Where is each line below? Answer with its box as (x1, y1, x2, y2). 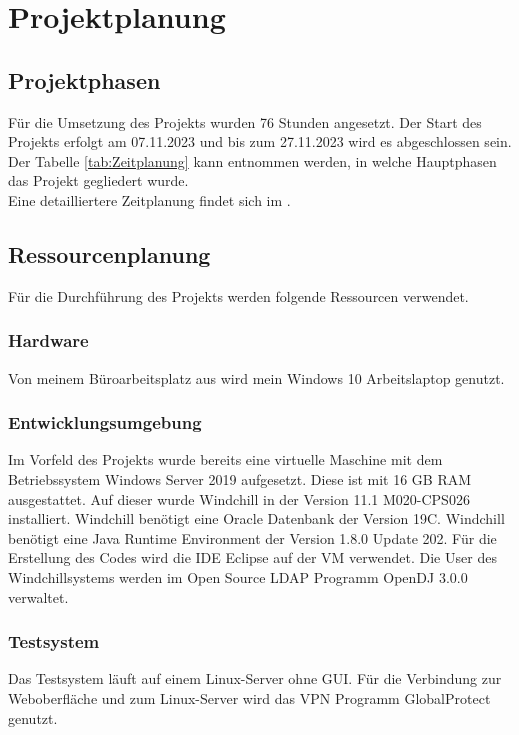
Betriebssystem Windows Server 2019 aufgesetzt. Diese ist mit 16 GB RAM (8, 468, 472, 489)
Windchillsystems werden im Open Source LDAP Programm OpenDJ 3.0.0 (8, 566, 468, 587)
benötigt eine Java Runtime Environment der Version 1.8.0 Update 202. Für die (8, 527, 497, 548)
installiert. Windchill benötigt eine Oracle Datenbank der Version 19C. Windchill (8, 508, 505, 529)
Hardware (8, 328, 89, 353)
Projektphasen (8, 64, 161, 95)
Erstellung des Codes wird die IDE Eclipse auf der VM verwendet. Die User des (8, 547, 497, 568)
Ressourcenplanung (8, 238, 211, 269)
